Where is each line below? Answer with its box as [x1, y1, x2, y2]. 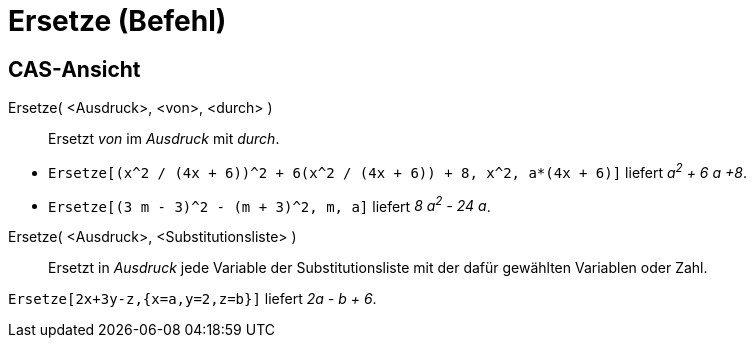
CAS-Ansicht [8, 56, 141, 82]
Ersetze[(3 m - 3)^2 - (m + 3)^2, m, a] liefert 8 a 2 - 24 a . [48, 194, 491, 215]
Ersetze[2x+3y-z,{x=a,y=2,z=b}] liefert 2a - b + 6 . [8, 290, 377, 308]
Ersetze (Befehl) [8, 4, 227, 38]
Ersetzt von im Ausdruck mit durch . [48, 130, 280, 148]
